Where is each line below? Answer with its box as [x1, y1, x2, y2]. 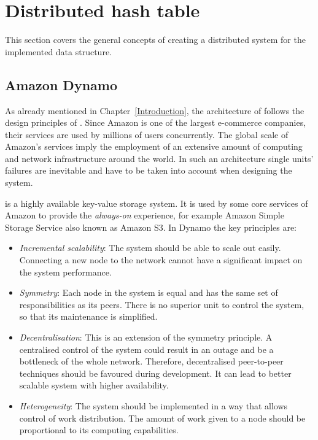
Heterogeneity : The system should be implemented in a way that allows [19, 399, 288, 412]
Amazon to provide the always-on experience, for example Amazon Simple [5, 209, 284, 222]
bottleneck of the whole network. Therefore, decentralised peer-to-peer [19, 355, 284, 368]
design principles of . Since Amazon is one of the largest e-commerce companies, [5, 116, 306, 129]
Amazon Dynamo [5, 75, 117, 94]
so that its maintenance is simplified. [19, 310, 158, 323]
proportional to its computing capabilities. [19, 423, 179, 436]
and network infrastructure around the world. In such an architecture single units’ [5, 152, 314, 164]
